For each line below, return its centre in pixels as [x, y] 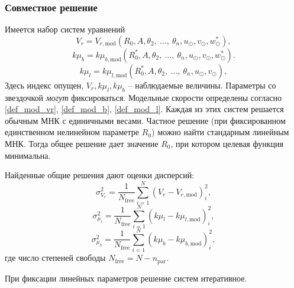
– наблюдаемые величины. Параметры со [202, 85]
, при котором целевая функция [227, 143]
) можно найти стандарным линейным [220, 132]
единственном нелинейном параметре [72, 132]
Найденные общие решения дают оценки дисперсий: [100, 175]
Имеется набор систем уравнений [65, 29]
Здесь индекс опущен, [44, 85]
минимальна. [28, 155]
